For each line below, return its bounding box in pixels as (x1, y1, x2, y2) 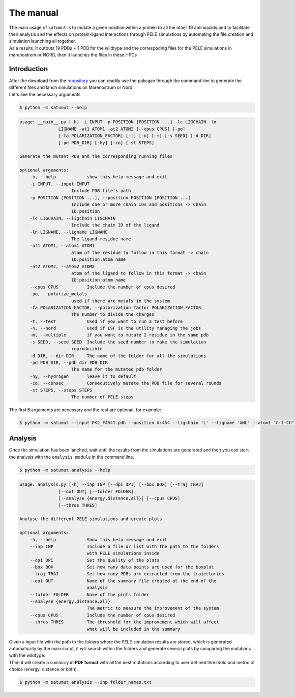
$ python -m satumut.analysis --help (19, 467, 111, 473)
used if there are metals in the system (71, 298, 170, 304)
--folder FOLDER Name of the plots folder (29, 592, 149, 597)
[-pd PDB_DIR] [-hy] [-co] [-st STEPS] (58, 140, 154, 145)
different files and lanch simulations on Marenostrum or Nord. (9, 84, 134, 90)
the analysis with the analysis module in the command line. (9, 454, 135, 460)
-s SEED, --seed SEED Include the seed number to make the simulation (29, 339, 206, 345)
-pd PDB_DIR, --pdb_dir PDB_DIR (29, 360, 108, 365)
